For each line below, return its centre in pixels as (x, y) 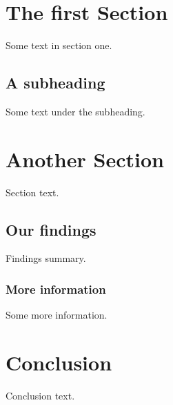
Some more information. (57, 315)
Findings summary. (46, 258)
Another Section (85, 159)
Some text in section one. (59, 45)
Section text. (32, 192)
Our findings (51, 229)
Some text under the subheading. (75, 111)
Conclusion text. (40, 395)
